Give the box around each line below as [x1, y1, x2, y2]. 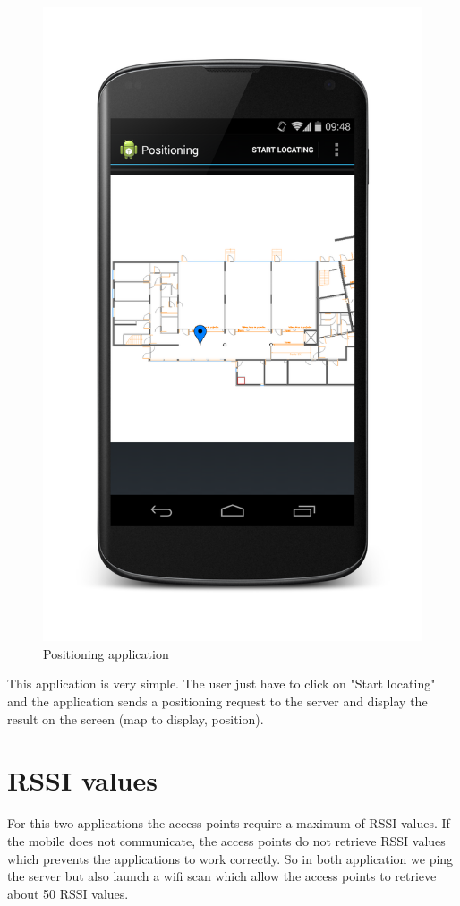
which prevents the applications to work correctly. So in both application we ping [7, 849, 454, 868]
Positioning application [43, 644, 169, 662]
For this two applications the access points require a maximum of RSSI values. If [7, 814, 450, 833]
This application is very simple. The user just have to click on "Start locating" [7, 674, 436, 693]
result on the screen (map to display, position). [7, 709, 264, 728]
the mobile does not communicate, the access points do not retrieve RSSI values [7, 831, 446, 850]
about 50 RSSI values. [7, 884, 129, 902]
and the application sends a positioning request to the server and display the [7, 692, 428, 711]
